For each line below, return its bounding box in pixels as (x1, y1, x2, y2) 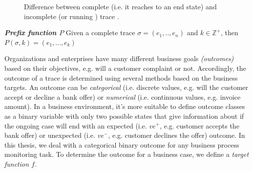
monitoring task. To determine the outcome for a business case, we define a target (4, 149, 249, 159)
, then (221, 27, 238, 38)
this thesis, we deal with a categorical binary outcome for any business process (4, 139, 239, 150)
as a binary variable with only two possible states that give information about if (4, 110, 244, 121)
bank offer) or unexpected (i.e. (4, 130, 95, 140)
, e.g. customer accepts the (160, 120, 239, 130)
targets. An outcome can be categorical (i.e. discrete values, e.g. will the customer (4, 82, 249, 92)
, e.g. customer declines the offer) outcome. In (108, 130, 245, 140)
